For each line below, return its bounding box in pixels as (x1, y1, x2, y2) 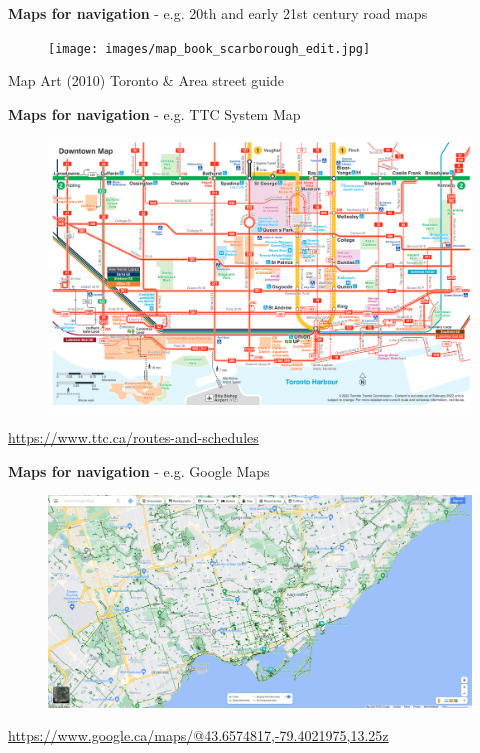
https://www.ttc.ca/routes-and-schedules (8, 427, 259, 448)
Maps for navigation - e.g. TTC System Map (8, 103, 301, 124)
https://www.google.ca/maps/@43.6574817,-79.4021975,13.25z (8, 725, 389, 746)
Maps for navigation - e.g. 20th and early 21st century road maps (8, 3, 428, 23)
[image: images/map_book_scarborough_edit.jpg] (48, 41, 371, 56)
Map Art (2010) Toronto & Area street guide (8, 70, 284, 91)
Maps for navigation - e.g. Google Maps (8, 460, 270, 481)
